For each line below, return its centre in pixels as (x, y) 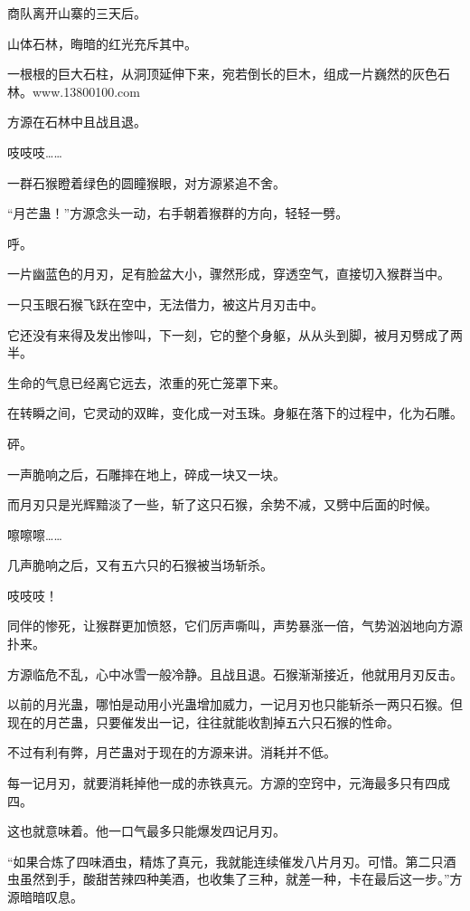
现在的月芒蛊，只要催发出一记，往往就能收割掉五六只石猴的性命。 (203, 721)
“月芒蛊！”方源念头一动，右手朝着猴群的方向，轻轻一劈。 (178, 213)
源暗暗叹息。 (45, 897)
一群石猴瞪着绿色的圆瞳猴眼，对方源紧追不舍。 (146, 182)
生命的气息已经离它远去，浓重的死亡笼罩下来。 (146, 382)
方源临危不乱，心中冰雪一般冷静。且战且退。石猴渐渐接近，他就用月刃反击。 (235, 674)
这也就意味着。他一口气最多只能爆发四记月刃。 (146, 831)
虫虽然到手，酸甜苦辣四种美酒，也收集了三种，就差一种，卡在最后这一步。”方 (235, 879)
